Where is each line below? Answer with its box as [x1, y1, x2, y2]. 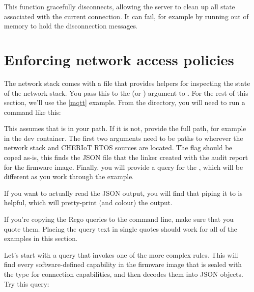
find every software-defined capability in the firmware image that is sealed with [4, 259, 242, 269]
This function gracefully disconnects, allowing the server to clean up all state [4, 1, 235, 11]
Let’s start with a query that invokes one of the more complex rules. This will [4, 249, 238, 260]
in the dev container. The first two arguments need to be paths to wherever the [4, 133, 243, 143]
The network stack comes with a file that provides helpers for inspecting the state [4, 78, 250, 88]
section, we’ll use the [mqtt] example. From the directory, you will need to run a [4, 97, 245, 107]
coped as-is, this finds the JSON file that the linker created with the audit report [4, 152, 248, 162]
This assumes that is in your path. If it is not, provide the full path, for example [4, 123, 246, 133]
